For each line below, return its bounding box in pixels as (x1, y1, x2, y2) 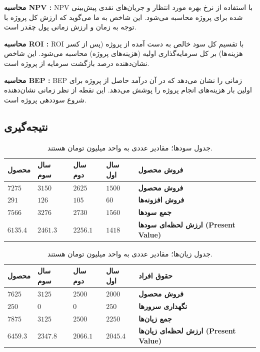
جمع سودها (138, 207, 171, 217)
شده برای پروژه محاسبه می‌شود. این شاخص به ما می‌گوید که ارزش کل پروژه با (4, 11, 243, 22)
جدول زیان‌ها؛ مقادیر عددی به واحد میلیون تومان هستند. (47, 248, 213, 258)
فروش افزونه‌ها (138, 194, 184, 205)
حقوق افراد (138, 270, 172, 281)
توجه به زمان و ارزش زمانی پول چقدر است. (4, 21, 136, 32)
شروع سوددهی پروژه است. (4, 94, 86, 104)
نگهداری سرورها (138, 300, 187, 311)
